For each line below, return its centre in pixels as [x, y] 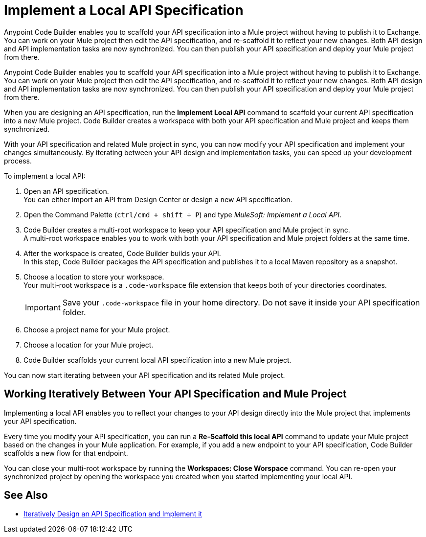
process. [18, 161]
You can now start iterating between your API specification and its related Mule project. [145, 375]
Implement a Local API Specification [124, 10]
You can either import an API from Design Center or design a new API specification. [158, 199]
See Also [26, 495]
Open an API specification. [66, 191]
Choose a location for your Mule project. [89, 345]
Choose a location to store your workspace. [94, 277]
